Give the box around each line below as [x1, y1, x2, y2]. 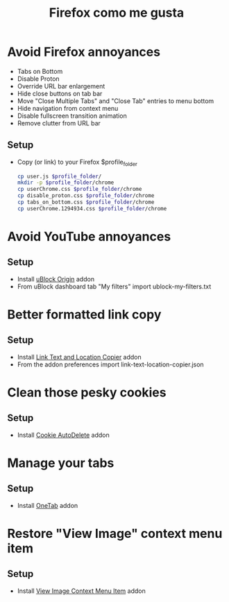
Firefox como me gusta [49, 5, 185, 21]
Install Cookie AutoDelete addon [17, 431, 110, 439]
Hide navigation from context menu [17, 104, 119, 112]
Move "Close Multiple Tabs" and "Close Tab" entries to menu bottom [17, 96, 214, 105]
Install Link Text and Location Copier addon [17, 353, 142, 361]
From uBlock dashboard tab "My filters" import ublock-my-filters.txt [17, 282, 212, 291]
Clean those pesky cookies [7, 385, 167, 400]
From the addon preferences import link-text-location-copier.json [17, 360, 204, 369]
